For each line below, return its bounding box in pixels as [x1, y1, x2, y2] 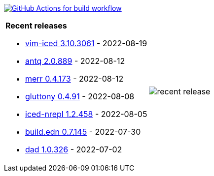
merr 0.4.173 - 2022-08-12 [25, 74, 124, 84]
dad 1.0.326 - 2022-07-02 [25, 145, 122, 154]
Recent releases [5, 21, 67, 30]
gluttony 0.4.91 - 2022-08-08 [25, 91, 135, 101]
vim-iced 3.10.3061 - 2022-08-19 [25, 38, 147, 48]
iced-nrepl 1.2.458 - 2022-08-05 [25, 109, 147, 119]
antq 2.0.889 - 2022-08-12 [25, 56, 125, 66]
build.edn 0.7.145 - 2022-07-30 [25, 127, 141, 137]
